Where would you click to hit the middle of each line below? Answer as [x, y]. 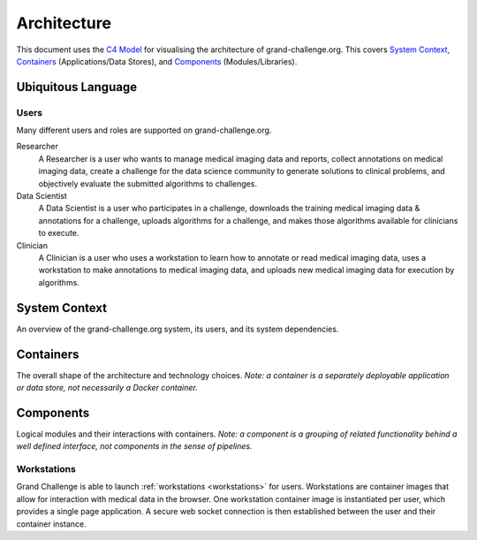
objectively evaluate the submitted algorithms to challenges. [148, 183]
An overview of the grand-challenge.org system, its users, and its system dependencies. [178, 329]
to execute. [59, 233]
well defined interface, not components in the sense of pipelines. [134, 446]
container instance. [52, 524]
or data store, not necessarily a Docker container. [107, 387]
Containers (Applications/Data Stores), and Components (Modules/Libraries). [157, 61]
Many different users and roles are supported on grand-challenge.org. [144, 130]
